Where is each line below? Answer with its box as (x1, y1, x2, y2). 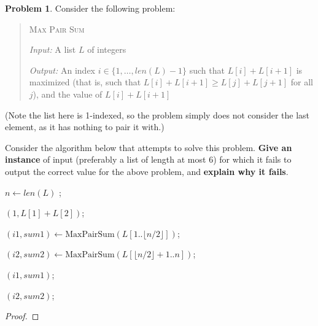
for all (290, 76, 313, 88)
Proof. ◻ (5, 309, 39, 322)
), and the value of (33, 87, 103, 100)
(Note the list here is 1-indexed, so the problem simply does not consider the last (5, 108, 310, 121)
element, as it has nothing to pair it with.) (5, 120, 165, 133)
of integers (87, 43, 126, 56)
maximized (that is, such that (29, 76, 141, 88)
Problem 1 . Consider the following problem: (5, 2, 176, 14)
